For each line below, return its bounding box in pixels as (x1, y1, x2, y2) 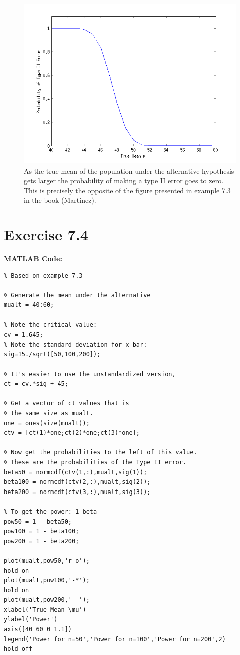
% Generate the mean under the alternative (4, 291, 151, 299)
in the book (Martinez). (24, 195, 96, 205)
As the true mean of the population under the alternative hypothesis (24, 165, 234, 176)
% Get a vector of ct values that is (4, 400, 129, 407)
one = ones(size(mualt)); (4, 419, 90, 427)
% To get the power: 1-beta (4, 508, 97, 515)
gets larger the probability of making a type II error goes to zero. (24, 175, 224, 186)
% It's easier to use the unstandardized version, (4, 370, 176, 378)
